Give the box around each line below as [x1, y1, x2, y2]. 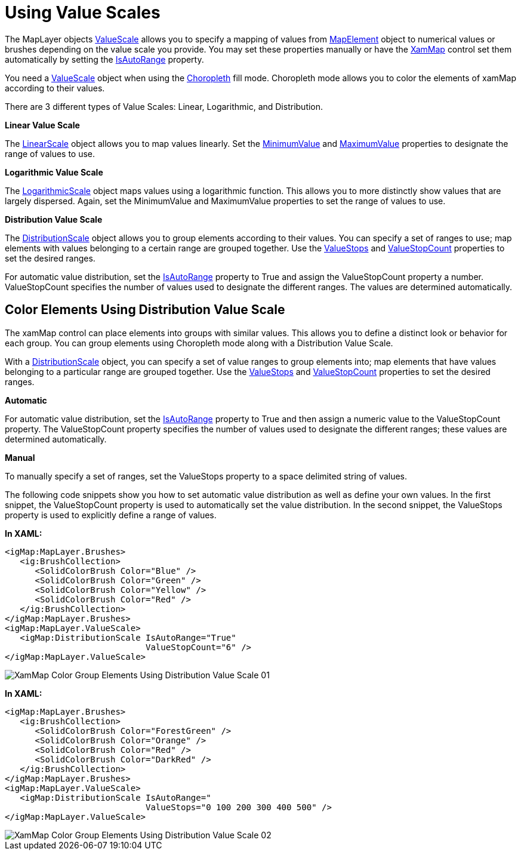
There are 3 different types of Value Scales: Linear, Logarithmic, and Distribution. [5, 101, 323, 112]
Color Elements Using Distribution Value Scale [5, 302, 285, 318]
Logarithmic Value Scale [5, 167, 103, 177]
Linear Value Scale [5, 119, 80, 130]
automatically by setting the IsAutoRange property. [5, 54, 204, 64]
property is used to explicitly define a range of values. [5, 509, 217, 520]
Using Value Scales [5, 2, 161, 23]
